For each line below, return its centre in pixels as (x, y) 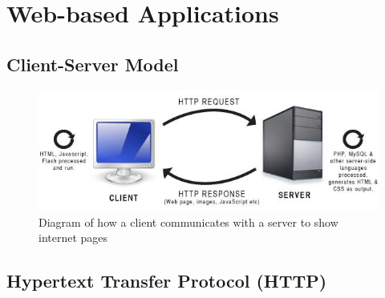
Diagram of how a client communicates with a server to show (188, 221)
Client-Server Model (93, 64)
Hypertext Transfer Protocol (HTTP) (167, 281)
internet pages (73, 238)
